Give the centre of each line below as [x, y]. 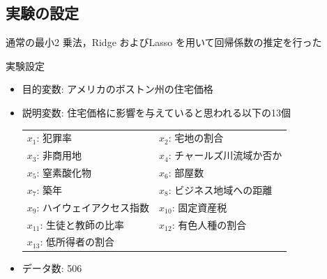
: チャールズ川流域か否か [225, 155]
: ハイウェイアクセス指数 [93, 207]
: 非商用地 [59, 155]
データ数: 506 [52, 268]
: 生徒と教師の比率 [82, 224]
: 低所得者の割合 [77, 242]
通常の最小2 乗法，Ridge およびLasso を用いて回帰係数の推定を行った [164, 42]
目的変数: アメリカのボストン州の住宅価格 [117, 89]
